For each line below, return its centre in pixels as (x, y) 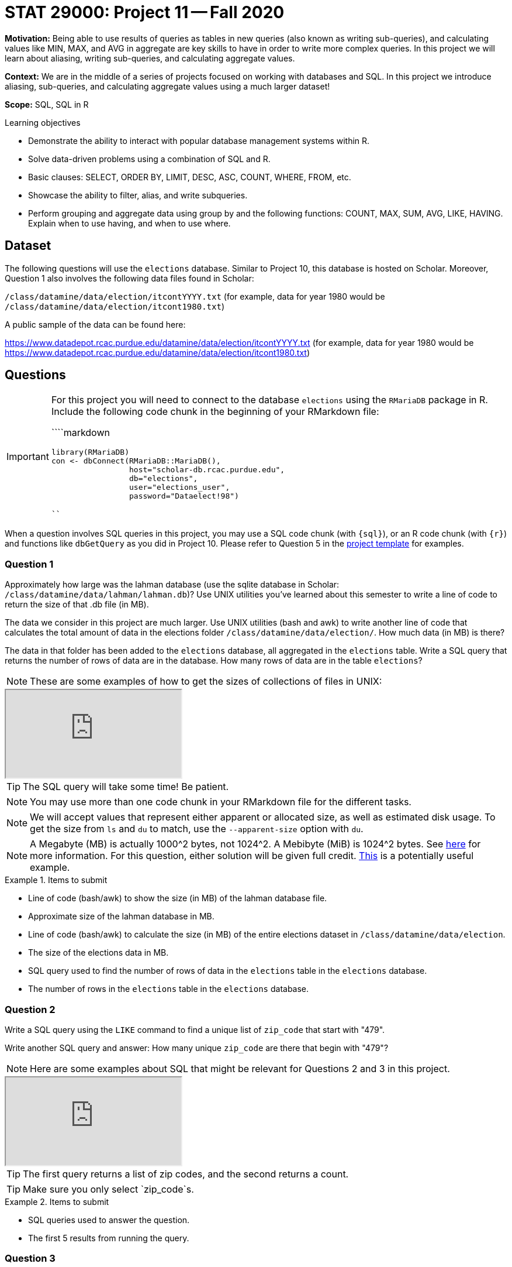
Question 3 (30, 1259)
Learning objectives (43, 122)
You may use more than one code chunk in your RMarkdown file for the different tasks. (221, 802)
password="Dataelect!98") (184, 496)
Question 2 (30, 1009)
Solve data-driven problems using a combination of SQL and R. (149, 159)
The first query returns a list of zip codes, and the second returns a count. (186, 1174)
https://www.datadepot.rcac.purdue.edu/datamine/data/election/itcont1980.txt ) (158, 352)
